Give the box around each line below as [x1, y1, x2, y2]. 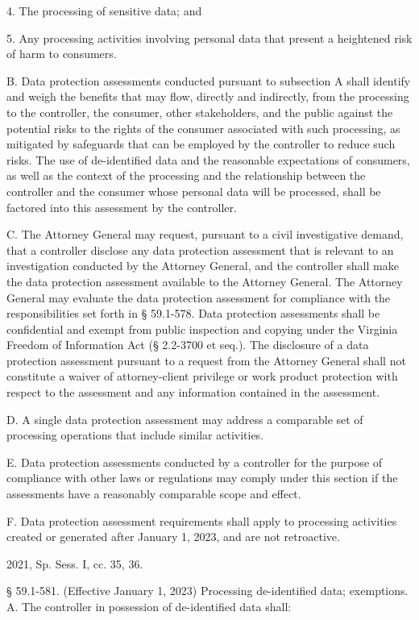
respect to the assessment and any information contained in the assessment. [6, 384, 380, 401]
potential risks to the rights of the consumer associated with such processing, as [6, 119, 400, 136]
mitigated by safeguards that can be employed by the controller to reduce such [6, 135, 396, 152]
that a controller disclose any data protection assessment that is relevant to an [6, 241, 394, 258]
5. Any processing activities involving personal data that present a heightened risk [6, 29, 413, 46]
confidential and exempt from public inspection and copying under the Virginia [6, 320, 398, 337]
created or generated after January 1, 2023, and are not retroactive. [6, 528, 340, 545]
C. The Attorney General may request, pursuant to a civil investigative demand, [6, 226, 404, 243]
